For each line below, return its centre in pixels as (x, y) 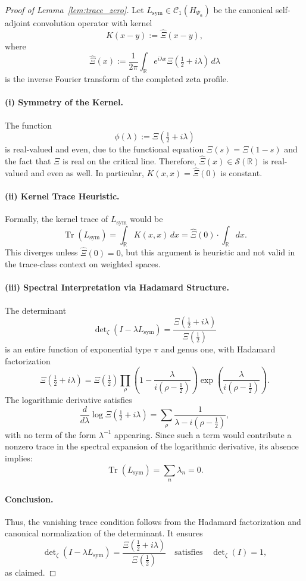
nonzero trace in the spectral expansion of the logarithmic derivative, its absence (152, 446)
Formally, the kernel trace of (57, 219)
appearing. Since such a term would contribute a (203, 434)
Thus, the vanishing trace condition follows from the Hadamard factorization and (153, 521)
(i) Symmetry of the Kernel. (64, 102)
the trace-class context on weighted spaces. (83, 264)
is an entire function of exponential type (78, 349)
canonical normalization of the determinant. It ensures (104, 533)
